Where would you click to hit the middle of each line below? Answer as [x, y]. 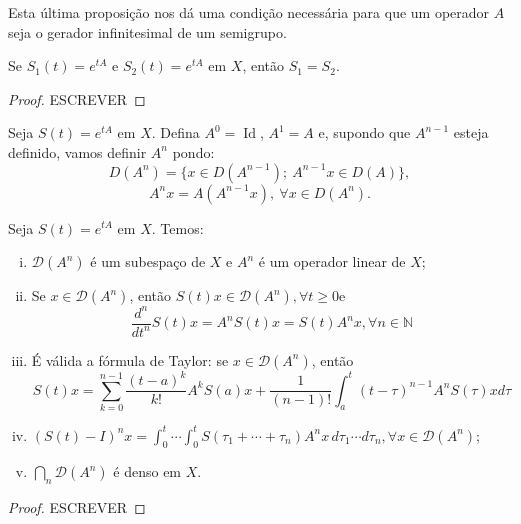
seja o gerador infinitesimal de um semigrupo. [147, 31]
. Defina [175, 132]
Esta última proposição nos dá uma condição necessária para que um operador [249, 12]
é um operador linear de [332, 261]
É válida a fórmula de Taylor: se [130, 359]
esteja [471, 132]
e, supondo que [364, 132]
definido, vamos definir [77, 151]
